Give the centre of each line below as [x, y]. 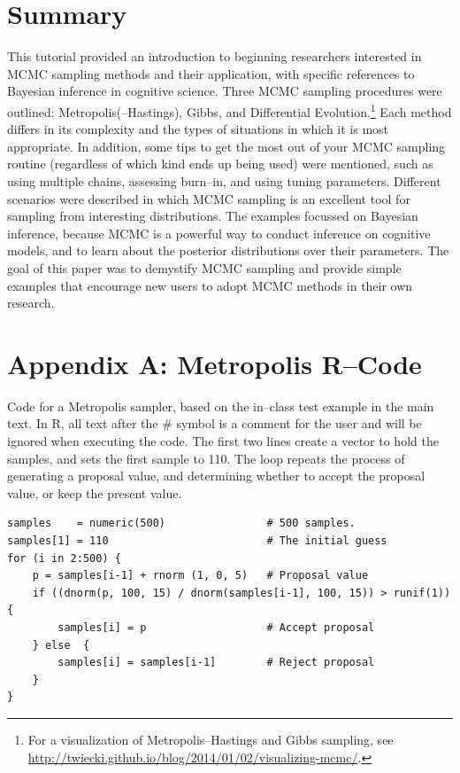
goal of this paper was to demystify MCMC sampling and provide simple [204, 267]
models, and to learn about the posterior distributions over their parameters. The [228, 250]
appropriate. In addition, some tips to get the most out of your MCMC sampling [226, 146]
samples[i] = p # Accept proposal [216, 627]
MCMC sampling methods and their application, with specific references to [211, 73]
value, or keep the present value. [95, 492]
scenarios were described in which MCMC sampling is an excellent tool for [209, 198]
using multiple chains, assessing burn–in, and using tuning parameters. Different [224, 180]
